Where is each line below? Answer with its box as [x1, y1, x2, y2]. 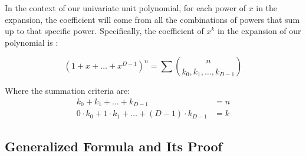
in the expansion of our [217, 25, 301, 37]
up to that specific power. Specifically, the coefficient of [5, 25, 204, 37]
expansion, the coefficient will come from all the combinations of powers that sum [5, 13, 300, 25]
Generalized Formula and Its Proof [5, 137, 222, 155]
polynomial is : [5, 36, 58, 48]
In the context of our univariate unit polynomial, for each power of [5, 2, 246, 13]
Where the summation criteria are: [5, 84, 130, 97]
